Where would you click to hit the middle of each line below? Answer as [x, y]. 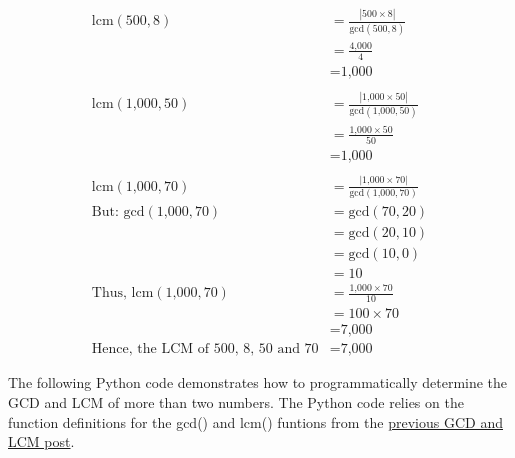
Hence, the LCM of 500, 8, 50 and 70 [205, 349]
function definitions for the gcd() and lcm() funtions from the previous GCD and [255, 421]
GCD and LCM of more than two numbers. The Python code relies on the [236, 401]
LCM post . [41, 441]
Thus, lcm [122, 293]
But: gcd [118, 211]
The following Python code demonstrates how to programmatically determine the [258, 382]
